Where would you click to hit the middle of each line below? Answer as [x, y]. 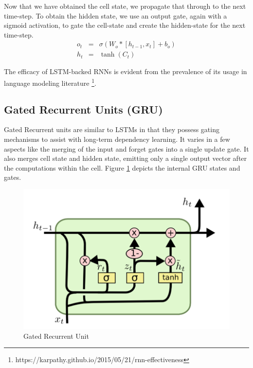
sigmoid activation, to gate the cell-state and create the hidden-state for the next [125, 25]
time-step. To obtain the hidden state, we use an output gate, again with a [116, 15]
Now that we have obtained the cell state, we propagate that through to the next [125, 6]
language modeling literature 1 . [50, 82]
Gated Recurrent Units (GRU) [83, 109]
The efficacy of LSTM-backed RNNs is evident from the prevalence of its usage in [126, 71]
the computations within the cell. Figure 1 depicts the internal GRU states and [122, 167]
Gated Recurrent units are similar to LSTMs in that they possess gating [112, 129]
